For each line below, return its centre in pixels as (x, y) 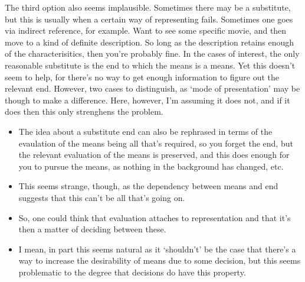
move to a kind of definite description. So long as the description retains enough (150, 42)
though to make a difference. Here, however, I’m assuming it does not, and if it (147, 100)
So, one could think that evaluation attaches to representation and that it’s (155, 217)
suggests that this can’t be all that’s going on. (102, 197)
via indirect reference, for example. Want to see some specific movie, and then (146, 30)
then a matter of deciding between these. (92, 229)
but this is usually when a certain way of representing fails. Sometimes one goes (149, 19)
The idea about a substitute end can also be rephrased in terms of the (145, 131)
